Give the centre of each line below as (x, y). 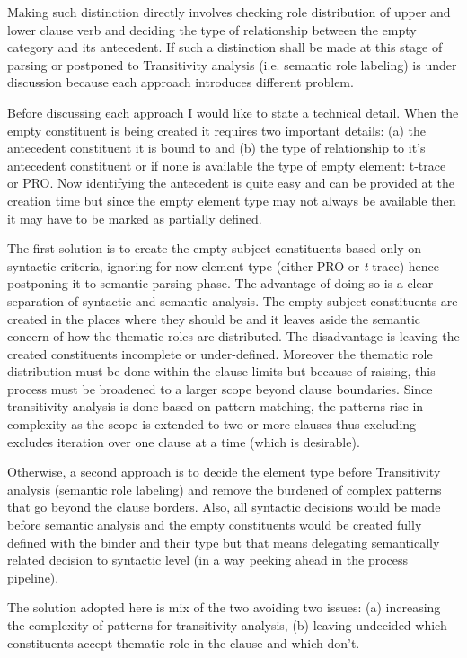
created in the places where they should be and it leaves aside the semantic (214, 318)
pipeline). (33, 577)
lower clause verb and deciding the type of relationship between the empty (212, 29)
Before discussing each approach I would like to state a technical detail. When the (233, 112)
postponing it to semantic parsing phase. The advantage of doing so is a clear (220, 283)
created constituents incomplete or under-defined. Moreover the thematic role (220, 353)
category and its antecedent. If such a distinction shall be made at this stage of (225, 47)
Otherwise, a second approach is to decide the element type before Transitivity (224, 472)
